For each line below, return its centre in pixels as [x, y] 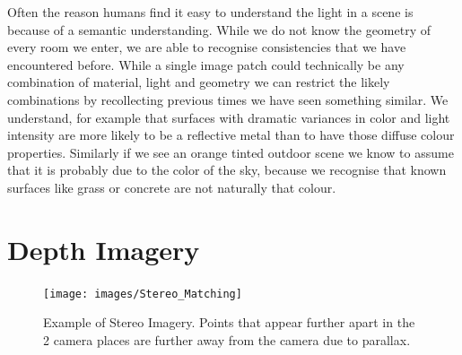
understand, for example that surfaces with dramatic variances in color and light [229, 117]
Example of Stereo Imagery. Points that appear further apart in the [229, 322]
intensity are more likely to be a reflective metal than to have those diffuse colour [231, 135]
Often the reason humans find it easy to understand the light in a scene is [210, 12]
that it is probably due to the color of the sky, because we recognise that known [227, 170]
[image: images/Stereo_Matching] [143, 294]
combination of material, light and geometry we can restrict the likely [199, 82]
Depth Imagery [104, 249]
